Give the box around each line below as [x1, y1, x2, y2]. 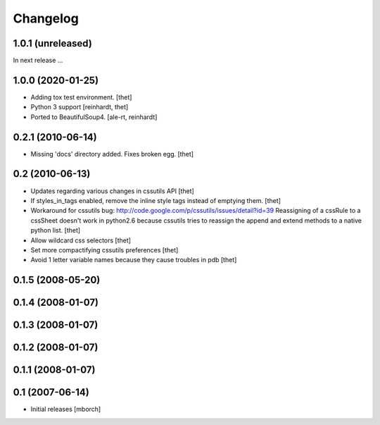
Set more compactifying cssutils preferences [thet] [30, 245, 179, 254]
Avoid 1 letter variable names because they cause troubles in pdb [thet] [30, 256, 237, 264]
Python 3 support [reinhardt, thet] [30, 103, 129, 111]
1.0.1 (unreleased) [13, 37, 93, 49]
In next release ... [13, 56, 63, 65]
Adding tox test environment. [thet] [30, 92, 132, 101]
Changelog [13, 11, 79, 26]
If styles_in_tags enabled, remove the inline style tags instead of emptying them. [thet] [30, 196, 281, 204]
